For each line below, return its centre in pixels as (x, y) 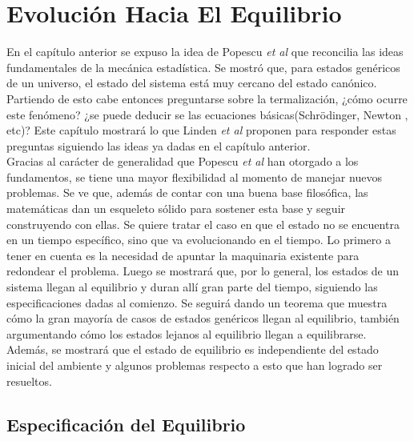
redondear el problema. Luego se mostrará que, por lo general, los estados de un (203, 271)
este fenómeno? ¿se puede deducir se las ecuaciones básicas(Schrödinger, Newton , (207, 114)
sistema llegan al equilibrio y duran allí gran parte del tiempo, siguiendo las (192, 287)
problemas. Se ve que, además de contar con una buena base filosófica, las (187, 192)
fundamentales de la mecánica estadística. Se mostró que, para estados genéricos (203, 67)
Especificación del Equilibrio (126, 424)
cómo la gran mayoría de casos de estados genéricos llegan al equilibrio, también (203, 318)
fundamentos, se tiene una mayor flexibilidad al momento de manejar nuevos (194, 176)
